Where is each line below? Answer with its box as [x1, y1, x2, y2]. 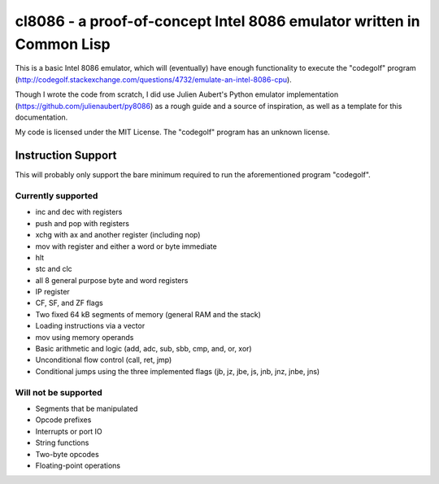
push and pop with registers [35, 218, 130, 228]
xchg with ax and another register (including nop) [35, 230, 201, 240]
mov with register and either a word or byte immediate [35, 241, 217, 251]
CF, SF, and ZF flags [35, 298, 103, 308]
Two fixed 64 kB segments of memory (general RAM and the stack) [35, 309, 262, 319]
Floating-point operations [35, 460, 121, 470]
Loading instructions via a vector [35, 321, 146, 331]
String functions [35, 438, 89, 447]
